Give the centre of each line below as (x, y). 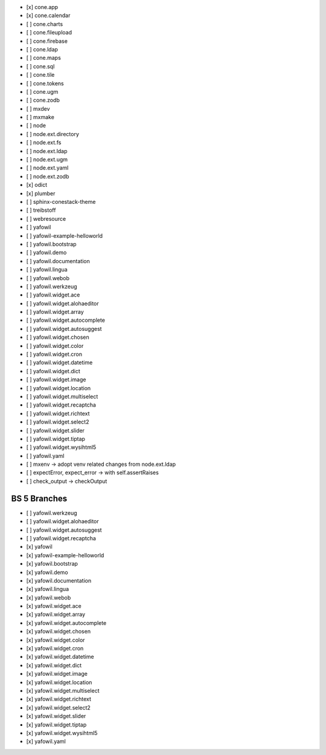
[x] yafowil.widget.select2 (58, 707)
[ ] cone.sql (40, 66)
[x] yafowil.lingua (48, 589)
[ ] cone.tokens (45, 83)
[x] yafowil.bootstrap (52, 564)
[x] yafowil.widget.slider (56, 716)
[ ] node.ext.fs (44, 143)
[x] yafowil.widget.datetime (60, 657)
